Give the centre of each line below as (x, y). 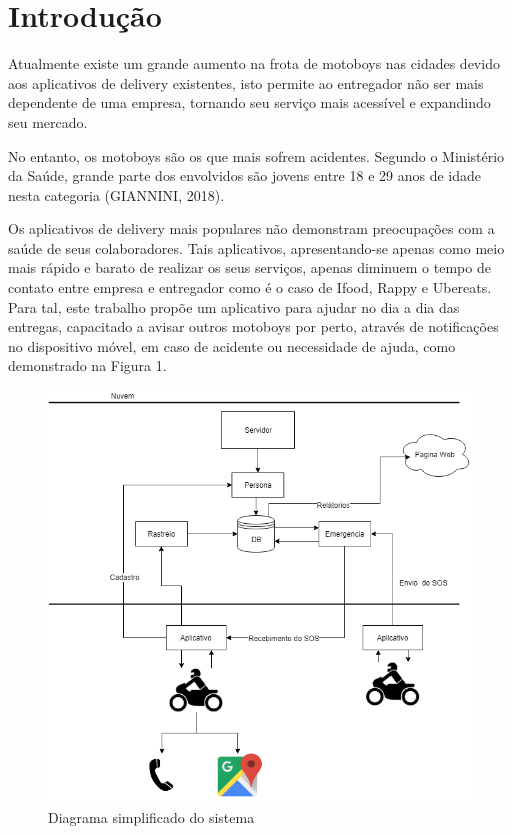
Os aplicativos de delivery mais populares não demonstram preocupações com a (251, 228)
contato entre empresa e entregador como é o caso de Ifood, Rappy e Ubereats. (250, 287)
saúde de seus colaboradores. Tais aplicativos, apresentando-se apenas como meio (256, 247)
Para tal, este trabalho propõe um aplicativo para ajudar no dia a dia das (234, 306)
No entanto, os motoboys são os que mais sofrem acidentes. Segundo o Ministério (256, 155)
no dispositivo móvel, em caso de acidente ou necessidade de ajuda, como (232, 345)
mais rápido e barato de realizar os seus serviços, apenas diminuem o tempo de (249, 267)
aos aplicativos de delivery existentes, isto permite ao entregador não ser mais (246, 82)
